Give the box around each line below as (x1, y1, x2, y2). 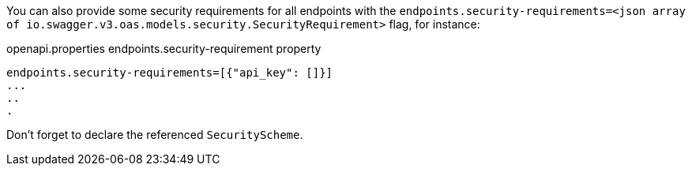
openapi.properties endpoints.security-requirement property (6, 42, 322, 55)
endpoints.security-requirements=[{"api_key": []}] (6, 66, 333, 79)
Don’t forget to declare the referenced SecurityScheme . (6, 128, 303, 141)
